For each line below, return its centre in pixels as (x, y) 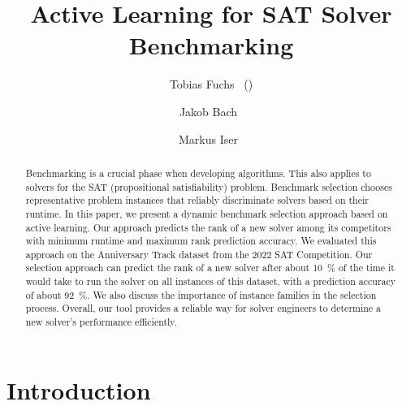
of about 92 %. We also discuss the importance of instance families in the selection (201, 294)
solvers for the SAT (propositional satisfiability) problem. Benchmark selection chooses (209, 186)
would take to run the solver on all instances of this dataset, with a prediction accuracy (211, 281)
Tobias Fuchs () (211, 84)
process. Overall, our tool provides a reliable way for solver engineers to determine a (203, 308)
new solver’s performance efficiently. (101, 322)
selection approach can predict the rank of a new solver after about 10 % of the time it (210, 268)
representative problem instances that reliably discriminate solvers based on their (197, 200)
